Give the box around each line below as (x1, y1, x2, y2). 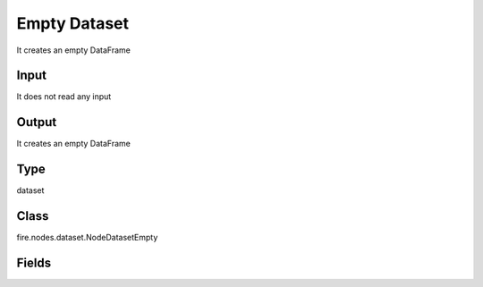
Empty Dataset (16, 13, 130, 33)
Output (16, 114, 57, 130)
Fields (16, 255, 52, 270)
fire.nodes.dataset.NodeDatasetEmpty (16, 232, 158, 243)
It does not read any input (16, 91, 112, 102)
